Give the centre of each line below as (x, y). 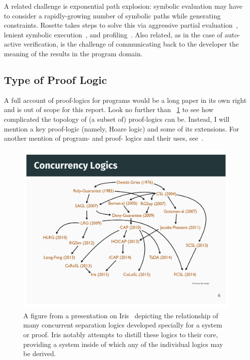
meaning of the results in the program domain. (73, 53)
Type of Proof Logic (55, 79)
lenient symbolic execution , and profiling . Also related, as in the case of (113, 34)
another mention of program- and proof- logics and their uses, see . (104, 138)
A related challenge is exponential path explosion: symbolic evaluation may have (123, 6)
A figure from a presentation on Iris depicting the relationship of (121, 315)
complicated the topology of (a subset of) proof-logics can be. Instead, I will (117, 119)
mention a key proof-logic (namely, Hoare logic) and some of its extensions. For (122, 128)
